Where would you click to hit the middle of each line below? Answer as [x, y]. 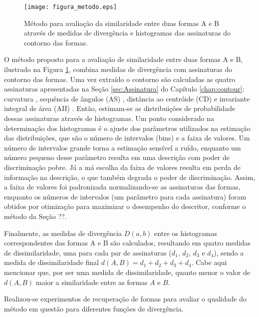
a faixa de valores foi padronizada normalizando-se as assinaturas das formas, [122, 187]
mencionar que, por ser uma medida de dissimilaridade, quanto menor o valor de [127, 272]
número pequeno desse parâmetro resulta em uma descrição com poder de [117, 157]
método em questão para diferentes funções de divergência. [94, 308]
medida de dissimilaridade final [51, 262]
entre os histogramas [186, 233]
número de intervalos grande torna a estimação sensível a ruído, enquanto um [123, 147]
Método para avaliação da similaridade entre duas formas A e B [122, 23]
